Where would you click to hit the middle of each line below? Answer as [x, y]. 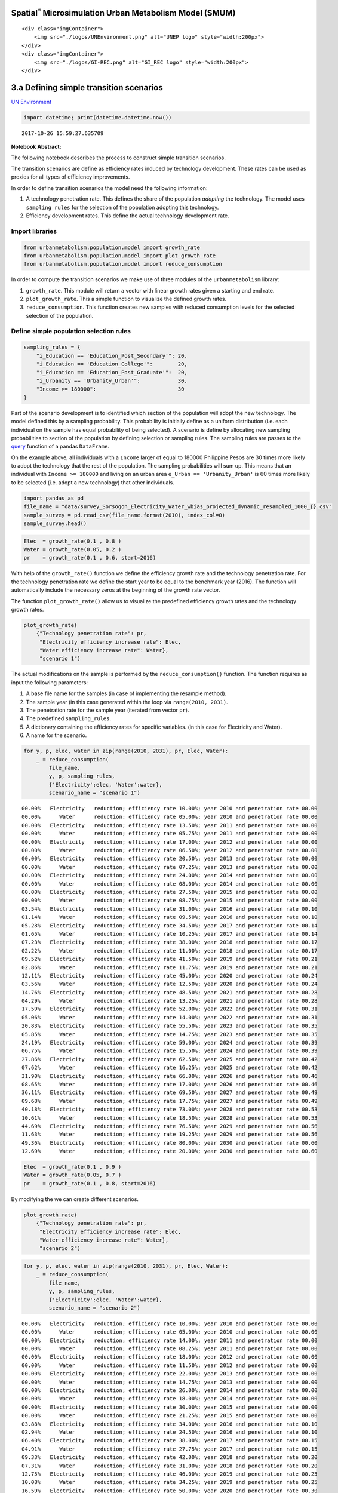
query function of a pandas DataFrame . [60, 446]
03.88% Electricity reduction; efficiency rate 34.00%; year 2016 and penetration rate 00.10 [170, 1424]
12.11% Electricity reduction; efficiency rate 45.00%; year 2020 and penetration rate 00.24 [170, 976]
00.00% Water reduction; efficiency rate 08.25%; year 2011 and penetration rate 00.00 [170, 1349]
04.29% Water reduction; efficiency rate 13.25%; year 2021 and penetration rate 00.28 [170, 1001]
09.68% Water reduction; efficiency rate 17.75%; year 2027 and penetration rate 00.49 [170, 1101]
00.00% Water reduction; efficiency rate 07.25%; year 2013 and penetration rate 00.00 [170, 867]
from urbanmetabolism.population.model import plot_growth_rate [120, 256]
